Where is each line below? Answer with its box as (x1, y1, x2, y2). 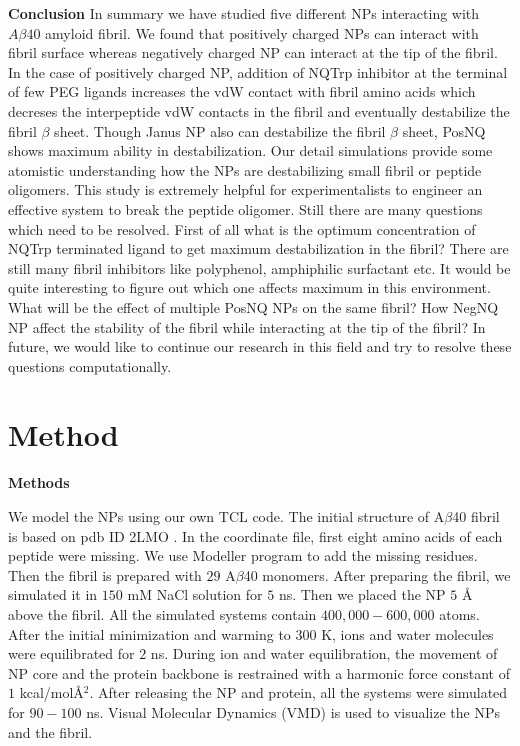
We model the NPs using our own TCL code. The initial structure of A (8, 506, 445, 526)
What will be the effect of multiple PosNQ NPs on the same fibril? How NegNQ (8, 296, 499, 317)
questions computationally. (8, 355, 172, 376)
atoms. (439, 603, 480, 624)
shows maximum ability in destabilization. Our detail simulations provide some (8, 140, 493, 161)
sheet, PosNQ (402, 120, 486, 141)
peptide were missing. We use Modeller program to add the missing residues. (8, 545, 478, 566)
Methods (8, 472, 70, 493)
